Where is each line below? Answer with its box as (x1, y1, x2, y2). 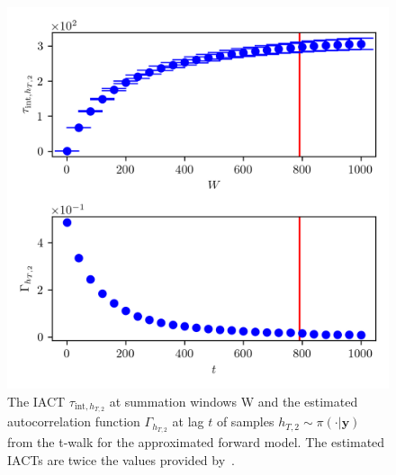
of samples (216, 412, 274, 431)
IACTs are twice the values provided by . (7, 450, 235, 469)
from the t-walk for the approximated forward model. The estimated (7, 433, 385, 452)
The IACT (7, 391, 66, 410)
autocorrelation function (7, 412, 140, 431)
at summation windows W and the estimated (109, 391, 358, 410)
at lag (172, 412, 204, 431)
